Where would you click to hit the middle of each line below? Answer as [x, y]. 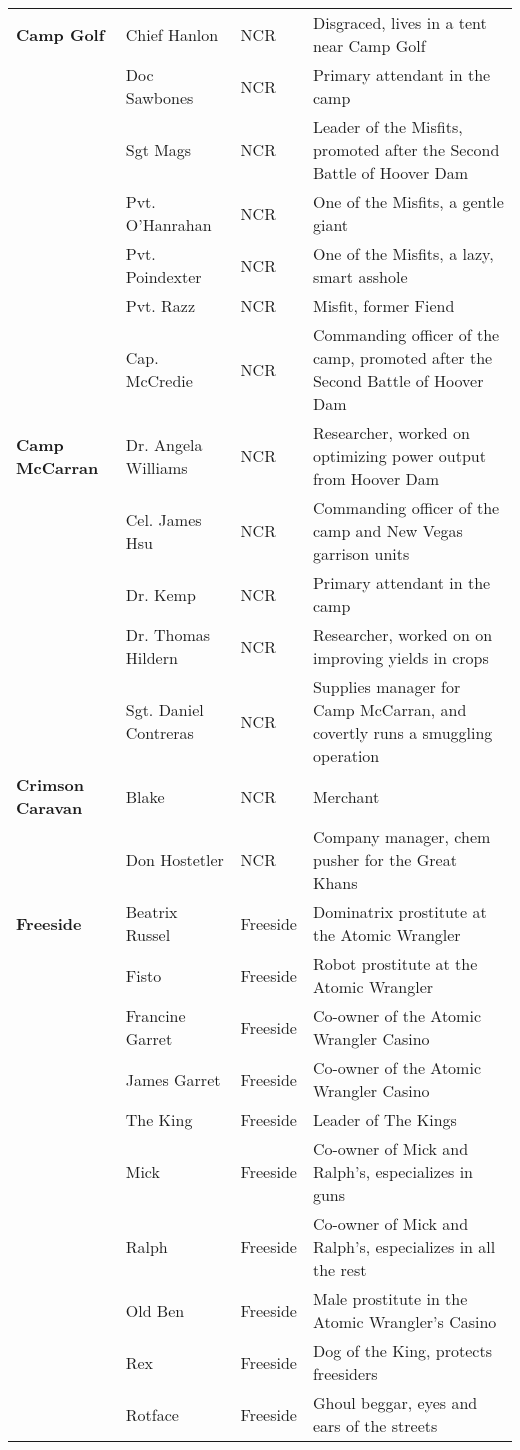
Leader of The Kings [384, 1119]
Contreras [159, 732]
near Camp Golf [369, 45]
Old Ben [155, 1310]
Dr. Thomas [168, 634]
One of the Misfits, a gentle [408, 201]
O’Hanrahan [168, 224]
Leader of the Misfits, [387, 126]
